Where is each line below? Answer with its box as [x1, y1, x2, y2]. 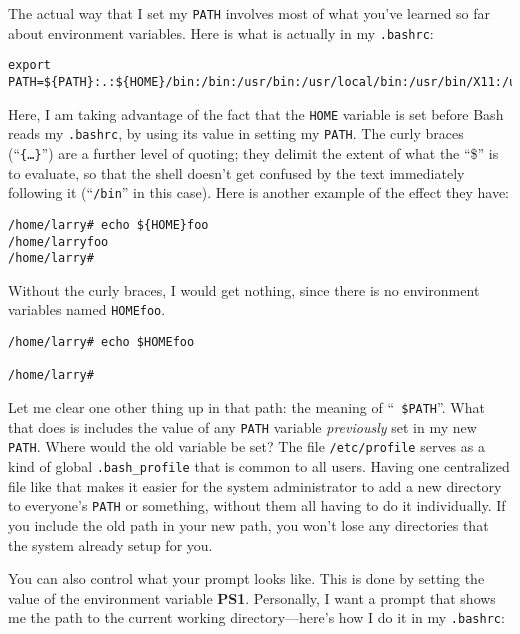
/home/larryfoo [8, 234, 109, 249]
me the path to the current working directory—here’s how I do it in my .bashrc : [8, 607, 505, 628]
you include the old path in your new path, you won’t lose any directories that [8, 514, 489, 535]
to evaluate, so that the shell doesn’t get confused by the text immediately [8, 162, 465, 183]
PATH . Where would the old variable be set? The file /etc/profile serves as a [8, 436, 485, 457]
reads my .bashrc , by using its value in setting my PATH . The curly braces [8, 123, 464, 144]
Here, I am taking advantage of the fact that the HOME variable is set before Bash [8, 103, 504, 124]
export [8, 58, 51, 73]
